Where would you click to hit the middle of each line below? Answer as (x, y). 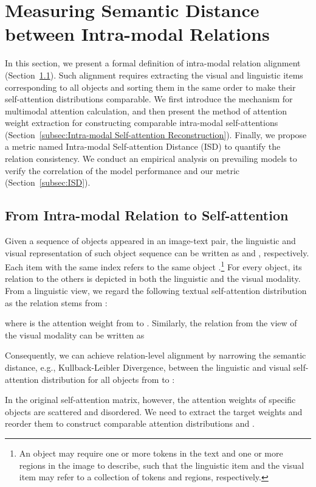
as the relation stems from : (56, 302)
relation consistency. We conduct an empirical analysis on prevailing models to (151, 159)
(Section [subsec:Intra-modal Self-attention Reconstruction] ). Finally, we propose (156, 134)
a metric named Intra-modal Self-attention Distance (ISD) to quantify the (143, 146)
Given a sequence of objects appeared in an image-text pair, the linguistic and (150, 241)
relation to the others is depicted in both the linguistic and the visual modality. (153, 279)
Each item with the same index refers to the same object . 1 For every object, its (153, 266)
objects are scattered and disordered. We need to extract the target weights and (154, 411)
